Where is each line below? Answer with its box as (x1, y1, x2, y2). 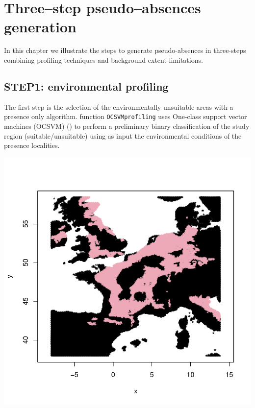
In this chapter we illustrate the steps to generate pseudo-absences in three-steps (4, 45, 246, 55)
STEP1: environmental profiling (4, 78, 169, 94)
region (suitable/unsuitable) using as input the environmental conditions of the (4, 130, 242, 141)
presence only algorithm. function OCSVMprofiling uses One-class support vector (4, 111, 247, 121)
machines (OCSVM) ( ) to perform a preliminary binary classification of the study (4, 120, 250, 131)
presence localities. (4, 140, 60, 150)
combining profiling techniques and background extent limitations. (4, 54, 203, 65)
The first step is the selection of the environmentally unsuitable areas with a (4, 101, 233, 112)
